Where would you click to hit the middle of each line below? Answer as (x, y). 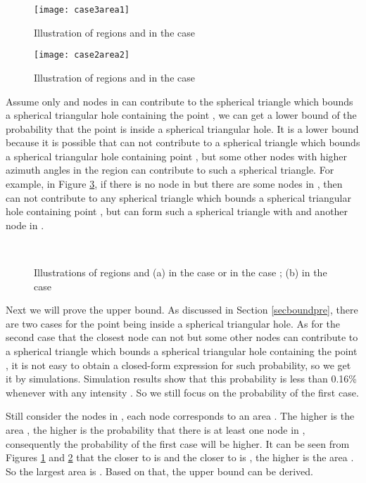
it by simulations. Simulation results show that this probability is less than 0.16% (181, 379)
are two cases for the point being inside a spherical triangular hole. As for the (173, 323)
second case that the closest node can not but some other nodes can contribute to (182, 337)
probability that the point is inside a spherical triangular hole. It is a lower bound (182, 128)
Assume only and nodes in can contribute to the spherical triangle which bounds (179, 101)
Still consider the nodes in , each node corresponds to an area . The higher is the (180, 416)
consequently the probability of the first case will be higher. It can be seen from (178, 443)
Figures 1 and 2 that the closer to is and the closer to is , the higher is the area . (180, 457)
